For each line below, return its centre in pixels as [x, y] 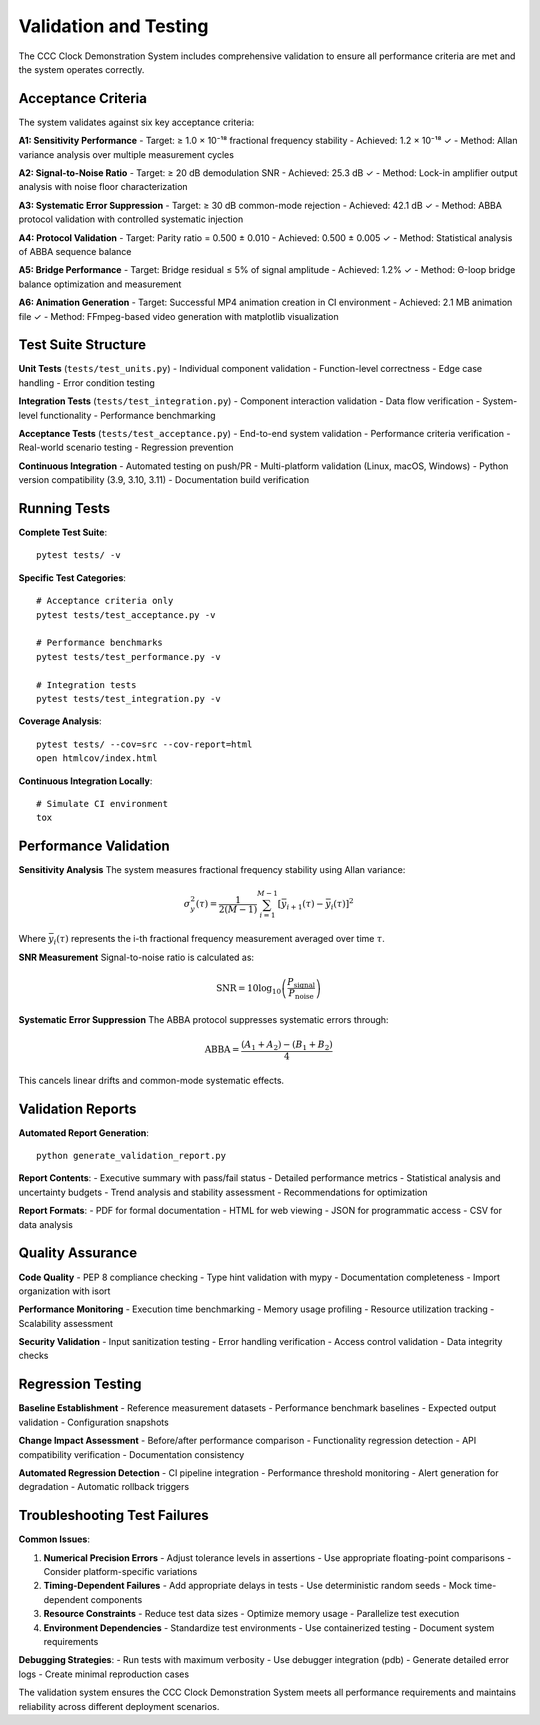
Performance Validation [94, 846]
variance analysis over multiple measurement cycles [126, 154]
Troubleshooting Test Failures [113, 1515]
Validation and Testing [113, 26]
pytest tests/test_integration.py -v [129, 698]
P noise [301, 995]
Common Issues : [54, 1539]
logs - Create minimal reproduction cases [104, 1674]
